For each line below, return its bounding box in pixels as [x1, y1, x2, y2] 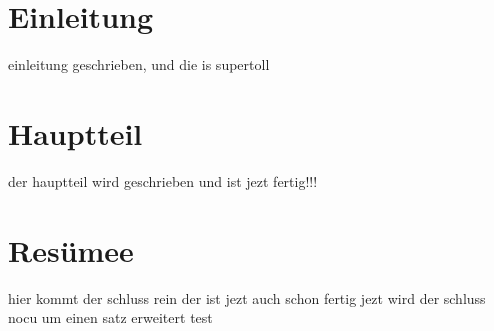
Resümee [8, 229, 134, 270]
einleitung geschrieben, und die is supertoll [8, 54, 270, 75]
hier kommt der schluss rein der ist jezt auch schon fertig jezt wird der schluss [8, 287, 486, 308]
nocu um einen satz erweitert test [8, 307, 213, 328]
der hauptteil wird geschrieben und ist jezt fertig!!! [8, 170, 318, 191]
